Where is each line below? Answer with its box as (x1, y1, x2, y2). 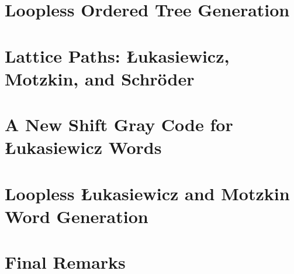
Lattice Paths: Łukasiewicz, (5, 43, 230, 67)
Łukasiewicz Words (5, 135, 162, 159)
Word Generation (5, 204, 148, 228)
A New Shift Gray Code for (5, 112, 233, 136)
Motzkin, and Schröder (5, 66, 195, 90)
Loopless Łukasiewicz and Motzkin (5, 181, 290, 205)
